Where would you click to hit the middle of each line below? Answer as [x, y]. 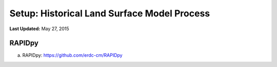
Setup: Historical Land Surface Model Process [110, 13]
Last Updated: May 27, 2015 [39, 29]
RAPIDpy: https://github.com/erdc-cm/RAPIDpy [72, 55]
